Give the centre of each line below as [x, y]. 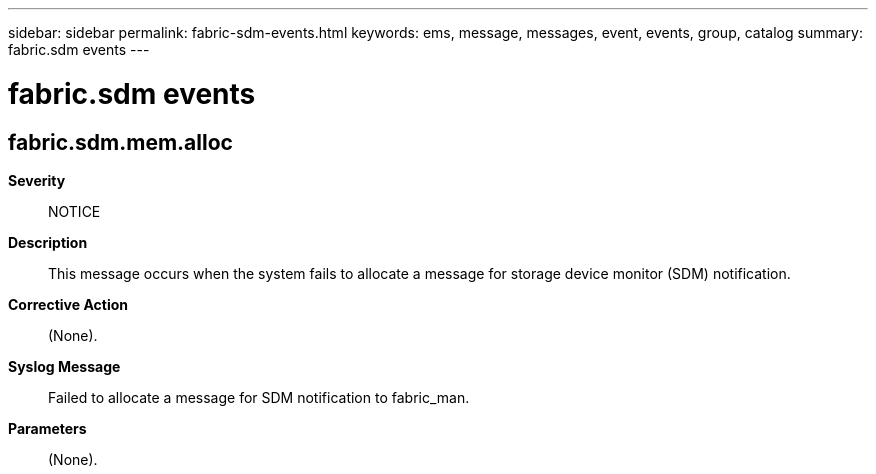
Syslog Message [64, 366]
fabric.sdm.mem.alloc [120, 142]
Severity [37, 180]
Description [48, 242]
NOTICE [74, 211]
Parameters [47, 428]
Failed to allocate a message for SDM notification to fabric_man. [259, 397]
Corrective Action [68, 304]
